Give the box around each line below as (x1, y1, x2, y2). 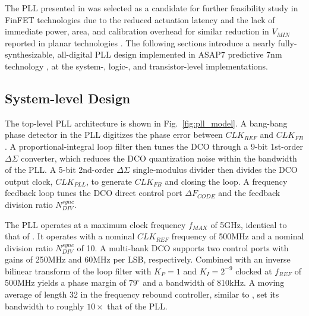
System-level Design (5, 89, 131, 107)
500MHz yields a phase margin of (5, 276, 126, 289)
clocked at (235, 264, 272, 277)
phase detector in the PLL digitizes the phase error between (5, 128, 223, 141)
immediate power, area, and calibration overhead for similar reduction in (5, 25, 269, 37)
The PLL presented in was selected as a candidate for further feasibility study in (5, 2, 298, 14)
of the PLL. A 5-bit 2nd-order (5, 163, 114, 176)
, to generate (86, 175, 133, 187)
